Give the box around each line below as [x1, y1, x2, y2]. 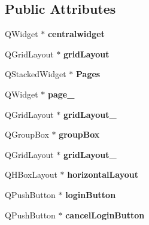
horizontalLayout [67, 168, 138, 181]
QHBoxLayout [5, 168, 57, 181]
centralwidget [47, 28, 105, 40]
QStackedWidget [5, 68, 66, 80]
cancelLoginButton [65, 208, 145, 221]
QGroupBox [5, 128, 49, 141]
